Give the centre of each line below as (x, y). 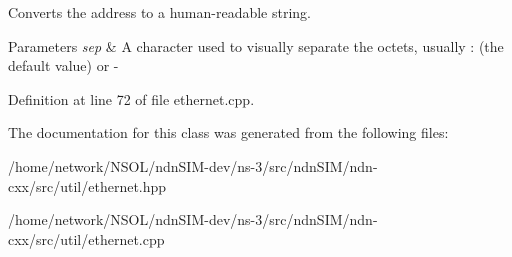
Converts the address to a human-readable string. (160, 12)
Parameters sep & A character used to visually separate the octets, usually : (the (256, 45)
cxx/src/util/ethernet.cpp (86, 238)
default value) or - (63, 65)
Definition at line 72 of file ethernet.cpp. (131, 98)
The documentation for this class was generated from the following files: (228, 132)
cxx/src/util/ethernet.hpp (87, 185)
